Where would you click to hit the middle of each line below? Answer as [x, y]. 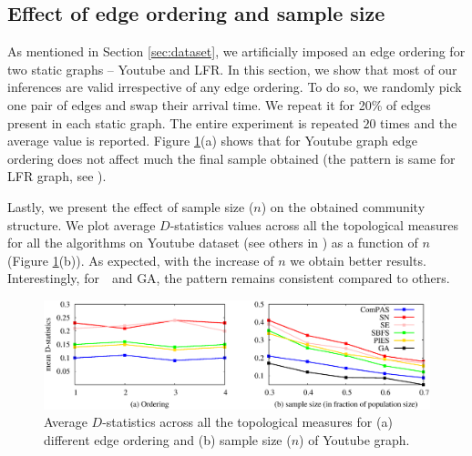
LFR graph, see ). [57, 176]
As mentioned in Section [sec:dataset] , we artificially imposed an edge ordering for [236, 51]
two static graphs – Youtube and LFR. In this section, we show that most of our [232, 69]
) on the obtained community [343, 206]
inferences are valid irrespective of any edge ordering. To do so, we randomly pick [235, 87]
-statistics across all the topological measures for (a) [247, 422]
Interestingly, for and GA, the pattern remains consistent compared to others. [229, 278]
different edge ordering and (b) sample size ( [168, 439]
